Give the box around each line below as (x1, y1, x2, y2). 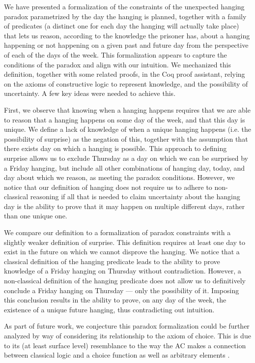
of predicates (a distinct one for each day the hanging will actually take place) (4, 21, 239, 31)
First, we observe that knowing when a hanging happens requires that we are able (4, 104, 251, 115)
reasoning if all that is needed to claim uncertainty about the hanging (30, 191, 240, 202)
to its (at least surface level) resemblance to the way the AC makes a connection (4, 340, 246, 350)
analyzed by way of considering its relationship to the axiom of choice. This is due (4, 331, 251, 340)
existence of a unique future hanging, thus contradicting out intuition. (4, 304, 215, 314)
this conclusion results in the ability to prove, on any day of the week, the (4, 295, 227, 305)
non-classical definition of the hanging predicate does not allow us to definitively (4, 275, 246, 286)
